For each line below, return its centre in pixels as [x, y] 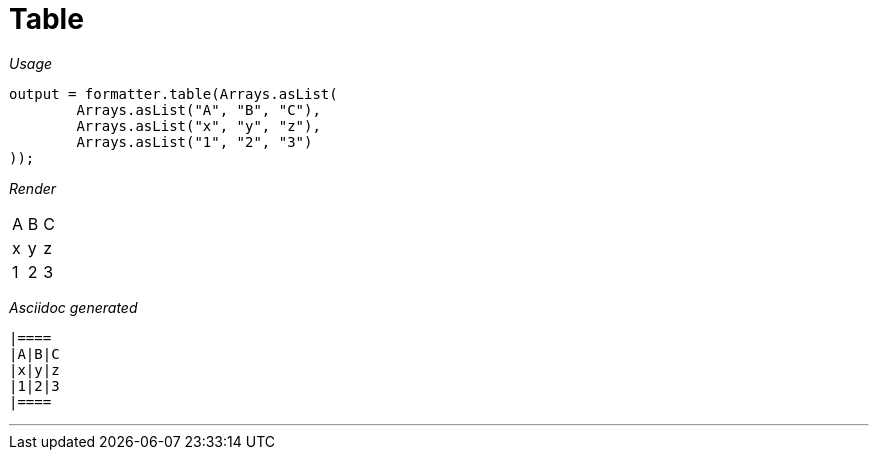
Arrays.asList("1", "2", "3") [194, 141]
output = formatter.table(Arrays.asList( [173, 93]
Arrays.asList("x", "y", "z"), [198, 125]
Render [33, 188]
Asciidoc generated [73, 307]
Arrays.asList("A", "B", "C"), [198, 109]
